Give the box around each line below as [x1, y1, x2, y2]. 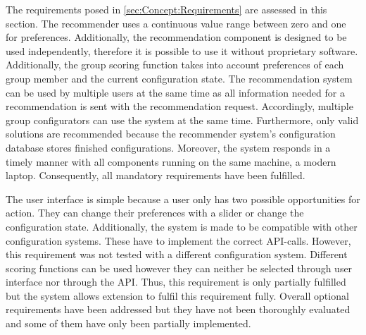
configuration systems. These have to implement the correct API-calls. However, [6, 233, 351, 248]
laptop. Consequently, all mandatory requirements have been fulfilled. [6, 168, 305, 183]
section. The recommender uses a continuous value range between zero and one [6, 16, 346, 30]
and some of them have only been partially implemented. [6, 316, 251, 331]
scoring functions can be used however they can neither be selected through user [6, 260, 353, 275]
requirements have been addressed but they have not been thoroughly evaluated [6, 302, 351, 317]
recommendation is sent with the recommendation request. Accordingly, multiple [6, 99, 353, 114]
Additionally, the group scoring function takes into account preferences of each [6, 57, 344, 72]
